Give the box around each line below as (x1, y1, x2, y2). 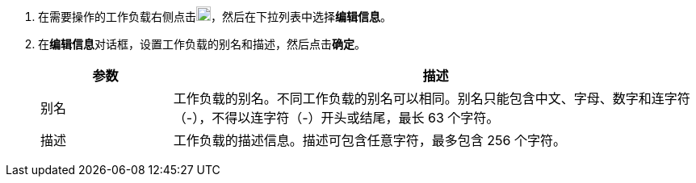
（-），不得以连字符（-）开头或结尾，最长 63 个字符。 (173, 110, 500, 126)
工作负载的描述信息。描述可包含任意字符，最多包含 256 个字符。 (173, 132, 566, 148)
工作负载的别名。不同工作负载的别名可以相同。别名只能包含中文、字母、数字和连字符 (173, 90, 690, 106)
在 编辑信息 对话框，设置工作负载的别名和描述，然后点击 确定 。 (38, 37, 366, 51)
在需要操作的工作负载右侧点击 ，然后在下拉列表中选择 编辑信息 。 (38, 10, 392, 23)
